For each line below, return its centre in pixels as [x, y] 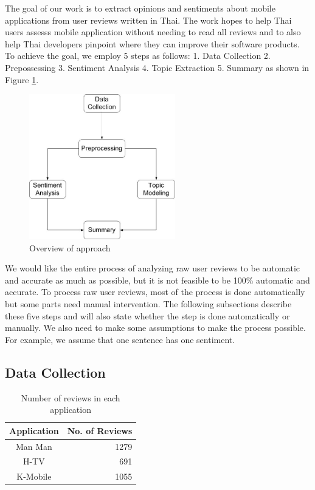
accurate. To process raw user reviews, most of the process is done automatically [155, 292]
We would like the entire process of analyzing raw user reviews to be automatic [153, 268]
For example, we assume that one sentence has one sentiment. [120, 339]
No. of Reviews [100, 430]
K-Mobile [34, 476]
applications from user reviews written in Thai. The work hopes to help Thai [148, 20]
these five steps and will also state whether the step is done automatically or [147, 315]
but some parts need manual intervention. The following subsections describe [148, 303]
